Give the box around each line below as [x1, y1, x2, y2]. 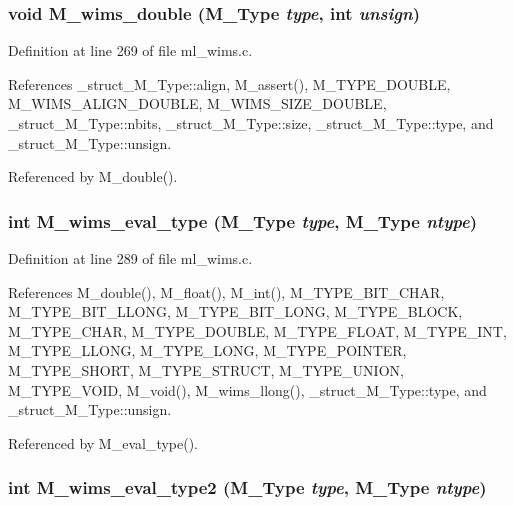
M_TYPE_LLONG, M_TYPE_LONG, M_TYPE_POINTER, [8, 340, 407, 361]
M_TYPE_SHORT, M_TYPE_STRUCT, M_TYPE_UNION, [8, 359, 404, 380]
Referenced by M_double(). [8, 166, 178, 187]
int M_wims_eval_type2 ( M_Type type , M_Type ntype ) [8, 475, 487, 500]
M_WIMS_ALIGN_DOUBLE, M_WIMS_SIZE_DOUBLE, [8, 93, 387, 114]
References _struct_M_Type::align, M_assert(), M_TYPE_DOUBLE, [8, 73, 451, 94]
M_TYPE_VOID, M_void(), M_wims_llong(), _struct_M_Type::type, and [8, 379, 487, 400]
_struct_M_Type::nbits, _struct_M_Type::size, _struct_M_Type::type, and [8, 113, 494, 133]
